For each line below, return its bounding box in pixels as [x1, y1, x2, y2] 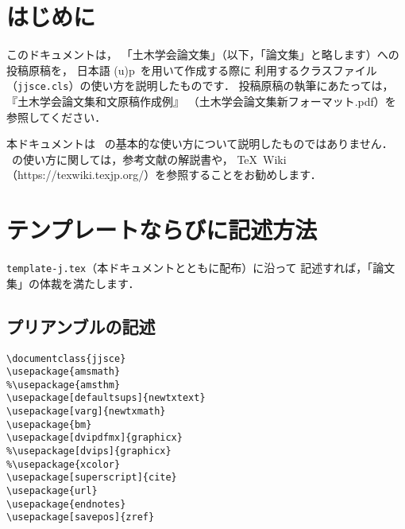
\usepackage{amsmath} [6, 366, 121, 378]
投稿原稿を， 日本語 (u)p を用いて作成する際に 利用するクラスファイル [6, 61, 377, 78]
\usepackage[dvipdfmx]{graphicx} [6, 432, 183, 444]
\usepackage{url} [6, 485, 98, 497]
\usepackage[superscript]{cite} [6, 472, 177, 484]
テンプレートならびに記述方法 [6, 213, 318, 246]
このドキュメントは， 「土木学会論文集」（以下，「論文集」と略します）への [6, 46, 399, 63]
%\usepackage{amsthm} [6, 379, 121, 391]
